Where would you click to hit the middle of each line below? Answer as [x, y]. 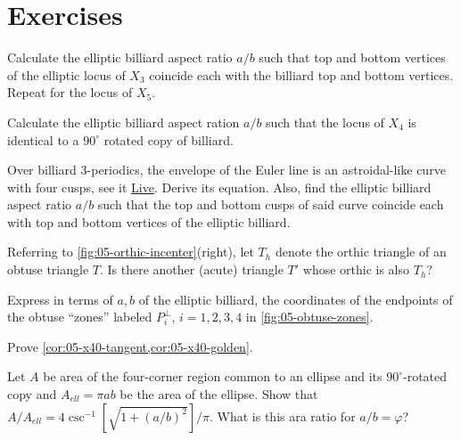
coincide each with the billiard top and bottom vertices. [301, 74]
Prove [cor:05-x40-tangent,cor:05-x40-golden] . [130, 346]
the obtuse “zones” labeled [80, 317]
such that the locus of [325, 122]
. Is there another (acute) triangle [191, 269]
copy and [32, 394]
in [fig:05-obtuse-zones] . [309, 317]
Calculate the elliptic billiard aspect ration [123, 122]
